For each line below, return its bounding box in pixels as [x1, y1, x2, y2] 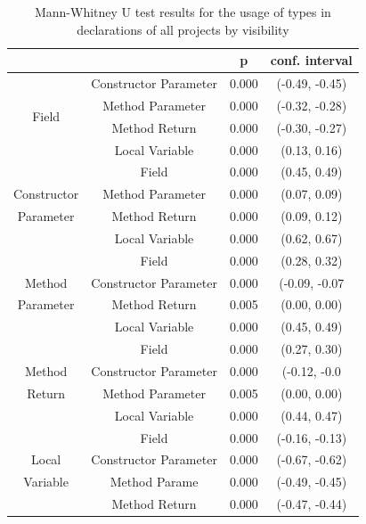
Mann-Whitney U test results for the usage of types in [34, 3, 331, 20]
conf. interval [270, 51, 353, 70]
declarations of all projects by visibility [77, 20, 289, 38]
